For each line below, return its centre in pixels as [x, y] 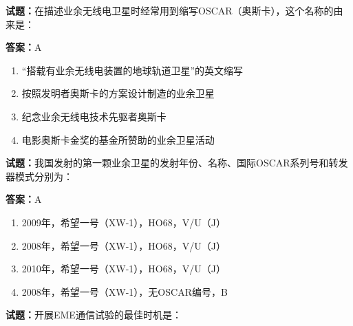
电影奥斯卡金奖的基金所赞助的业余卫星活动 [118, 139]
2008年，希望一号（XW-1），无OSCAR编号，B [125, 291]
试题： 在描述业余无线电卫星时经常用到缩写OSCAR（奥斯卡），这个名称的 [170, 10]
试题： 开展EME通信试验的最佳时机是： [94, 315]
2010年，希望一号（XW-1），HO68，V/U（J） [124, 269]
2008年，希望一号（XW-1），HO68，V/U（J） [124, 245]
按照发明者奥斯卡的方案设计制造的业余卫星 [118, 93]
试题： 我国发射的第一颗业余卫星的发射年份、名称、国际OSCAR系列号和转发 [177, 163]
